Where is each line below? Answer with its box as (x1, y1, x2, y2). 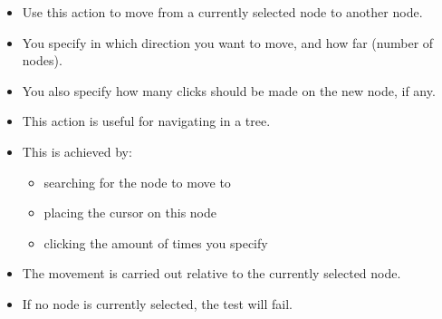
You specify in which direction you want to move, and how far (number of (22, 33, 434, 52)
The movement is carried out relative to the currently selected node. (22, 264, 401, 283)
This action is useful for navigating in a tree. (22, 111, 271, 130)
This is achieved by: (22, 141, 132, 160)
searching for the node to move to (43, 172, 231, 191)
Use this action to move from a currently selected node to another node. (22, 3, 423, 21)
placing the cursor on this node (43, 203, 217, 222)
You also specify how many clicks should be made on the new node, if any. (22, 81, 436, 100)
